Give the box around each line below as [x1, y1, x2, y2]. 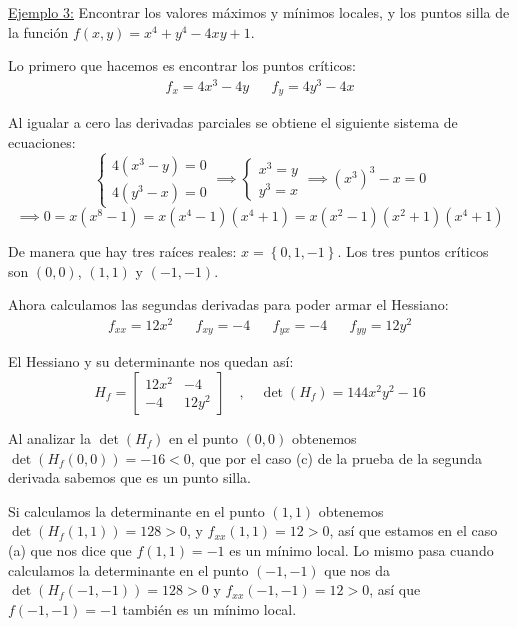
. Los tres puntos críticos [337, 241, 489, 262]
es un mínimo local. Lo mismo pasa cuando [229, 540, 494, 560]
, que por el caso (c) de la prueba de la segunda [190, 447, 482, 468]
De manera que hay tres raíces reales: [8, 241, 237, 262]
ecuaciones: [8, 131, 76, 152]
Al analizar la [8, 428, 91, 449]
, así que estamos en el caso [329, 520, 498, 541]
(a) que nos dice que [8, 540, 132, 560]
